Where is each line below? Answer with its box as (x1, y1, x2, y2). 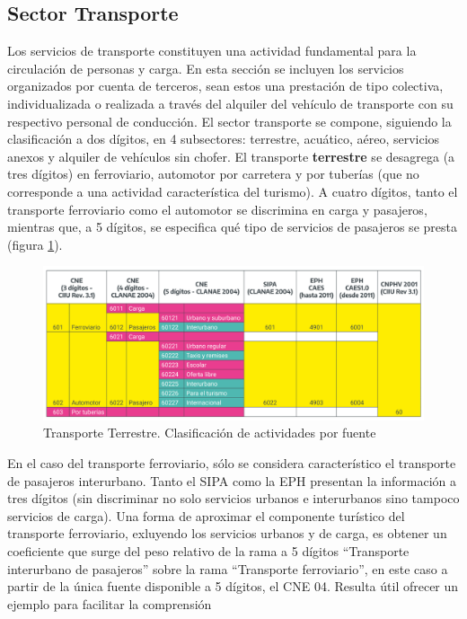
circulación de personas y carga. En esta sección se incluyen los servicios (7, 58, 404, 77)
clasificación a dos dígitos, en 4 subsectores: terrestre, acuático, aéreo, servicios (7, 129, 440, 148)
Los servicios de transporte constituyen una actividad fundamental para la (7, 41, 417, 60)
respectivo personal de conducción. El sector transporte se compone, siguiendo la (7, 111, 452, 130)
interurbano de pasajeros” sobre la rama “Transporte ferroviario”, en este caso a (7, 559, 448, 578)
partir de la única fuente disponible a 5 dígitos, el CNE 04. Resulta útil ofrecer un (7, 577, 459, 596)
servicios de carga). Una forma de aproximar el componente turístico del (7, 506, 405, 525)
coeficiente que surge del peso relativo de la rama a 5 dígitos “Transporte (7, 541, 410, 560)
